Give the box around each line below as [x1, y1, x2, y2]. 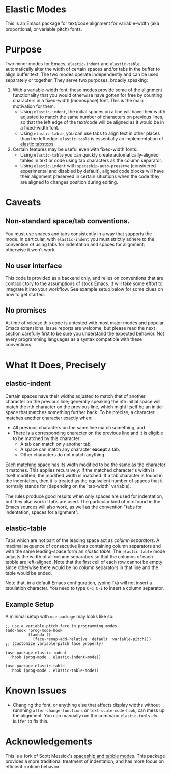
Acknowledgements [5, 736, 93, 747]
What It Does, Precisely [5, 359, 106, 371]
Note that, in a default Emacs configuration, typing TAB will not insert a [5, 580, 152, 586]
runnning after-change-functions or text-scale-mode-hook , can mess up [12, 707, 165, 713]
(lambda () [27, 632, 51, 638]
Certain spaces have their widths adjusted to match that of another [5, 393, 146, 399]
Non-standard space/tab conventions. [5, 217, 130, 225]
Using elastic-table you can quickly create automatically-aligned [20, 151, 159, 158]
